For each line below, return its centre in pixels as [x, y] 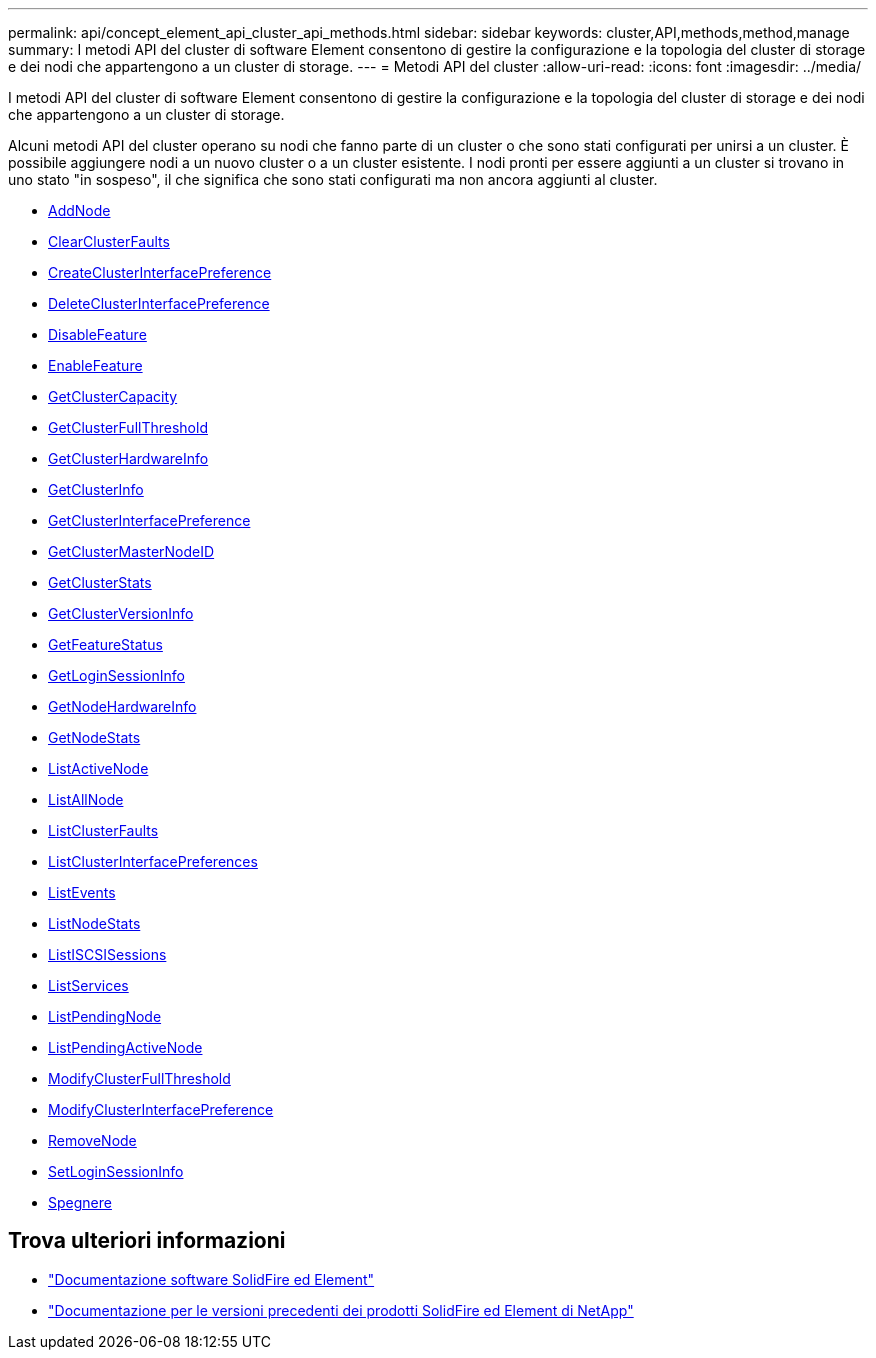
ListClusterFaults [103, 830]
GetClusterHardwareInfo [128, 458]
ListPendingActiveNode [125, 1047]
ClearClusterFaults [109, 241]
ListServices [88, 985]
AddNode [79, 210]
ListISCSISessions [107, 954]
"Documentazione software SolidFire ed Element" [211, 1279]
